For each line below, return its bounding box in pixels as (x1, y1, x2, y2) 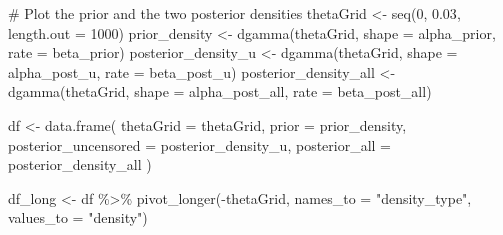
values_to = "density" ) (8, 207, 148, 228)
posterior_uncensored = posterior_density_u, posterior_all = (8, 134, 392, 155)
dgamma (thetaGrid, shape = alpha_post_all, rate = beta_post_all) (8, 81, 432, 102)
